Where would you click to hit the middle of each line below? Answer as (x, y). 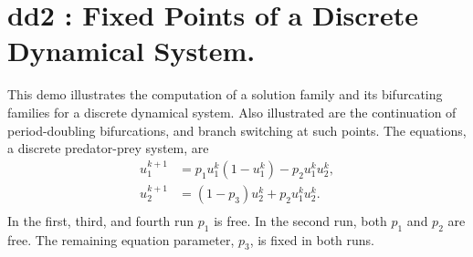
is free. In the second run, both (300, 220)
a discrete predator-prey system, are (108, 148)
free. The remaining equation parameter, (121, 239)
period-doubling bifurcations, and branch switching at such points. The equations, (237, 130)
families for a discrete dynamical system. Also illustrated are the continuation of (232, 112)
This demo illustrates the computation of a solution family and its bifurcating (225, 94)
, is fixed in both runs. (312, 239)
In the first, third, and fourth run (101, 220)
